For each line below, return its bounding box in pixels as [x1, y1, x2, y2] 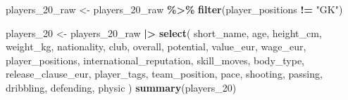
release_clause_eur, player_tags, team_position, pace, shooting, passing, [6, 66, 323, 81]
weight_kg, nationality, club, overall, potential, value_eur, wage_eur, [6, 39, 306, 54]
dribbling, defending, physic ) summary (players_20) [6, 80, 237, 94]
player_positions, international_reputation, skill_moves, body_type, [6, 52, 305, 67]
